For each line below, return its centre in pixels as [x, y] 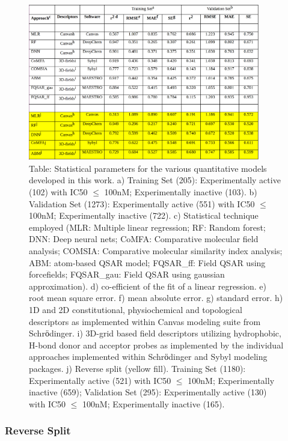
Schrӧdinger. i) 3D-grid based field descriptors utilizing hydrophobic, [155, 333]
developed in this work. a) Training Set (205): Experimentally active [155, 180]
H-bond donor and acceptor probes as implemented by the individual [156, 345]
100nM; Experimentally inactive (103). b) [181, 192]
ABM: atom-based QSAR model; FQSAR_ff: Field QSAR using [147, 262]
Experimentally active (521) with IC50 [100, 380]
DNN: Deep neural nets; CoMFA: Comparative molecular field [144, 239]
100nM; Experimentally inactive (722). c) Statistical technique [144, 215]
